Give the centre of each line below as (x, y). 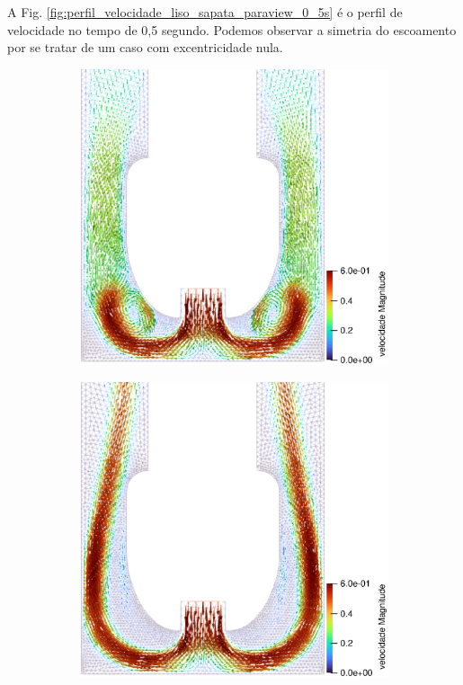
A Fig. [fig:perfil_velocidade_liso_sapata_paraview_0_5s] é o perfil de (205, 12)
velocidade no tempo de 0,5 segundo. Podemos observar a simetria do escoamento (232, 29)
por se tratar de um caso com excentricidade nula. (145, 47)
